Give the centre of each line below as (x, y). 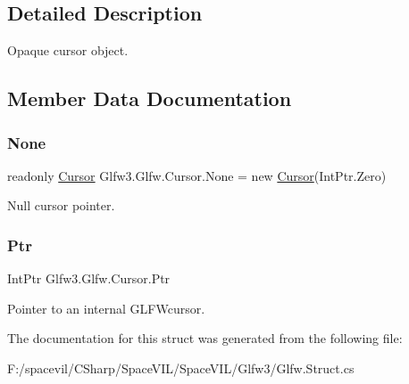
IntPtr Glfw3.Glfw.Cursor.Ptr (89, 278)
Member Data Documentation (150, 98)
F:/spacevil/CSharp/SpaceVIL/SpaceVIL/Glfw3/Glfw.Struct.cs (181, 368)
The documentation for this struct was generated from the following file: (205, 338)
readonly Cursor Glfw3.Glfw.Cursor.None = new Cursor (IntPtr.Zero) (197, 175)
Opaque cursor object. (68, 50)
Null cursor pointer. (61, 205)
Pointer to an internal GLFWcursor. (106, 308)
